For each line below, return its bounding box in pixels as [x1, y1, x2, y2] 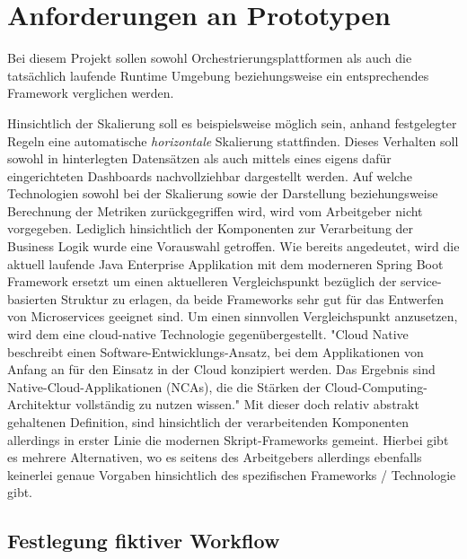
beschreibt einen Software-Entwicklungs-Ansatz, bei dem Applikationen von [7, 342, 424, 361]
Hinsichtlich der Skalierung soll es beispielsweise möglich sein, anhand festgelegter [7, 113, 457, 132]
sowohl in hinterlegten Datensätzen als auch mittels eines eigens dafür [7, 149, 392, 168]
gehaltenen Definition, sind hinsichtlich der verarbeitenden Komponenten [7, 413, 409, 431]
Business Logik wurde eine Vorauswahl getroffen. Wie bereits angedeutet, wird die [7, 237, 460, 256]
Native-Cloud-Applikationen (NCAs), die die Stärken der [7, 377, 322, 396]
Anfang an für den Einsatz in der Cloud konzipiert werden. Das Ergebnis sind [7, 360, 436, 379]
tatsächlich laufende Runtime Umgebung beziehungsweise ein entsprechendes [7, 66, 429, 84]
